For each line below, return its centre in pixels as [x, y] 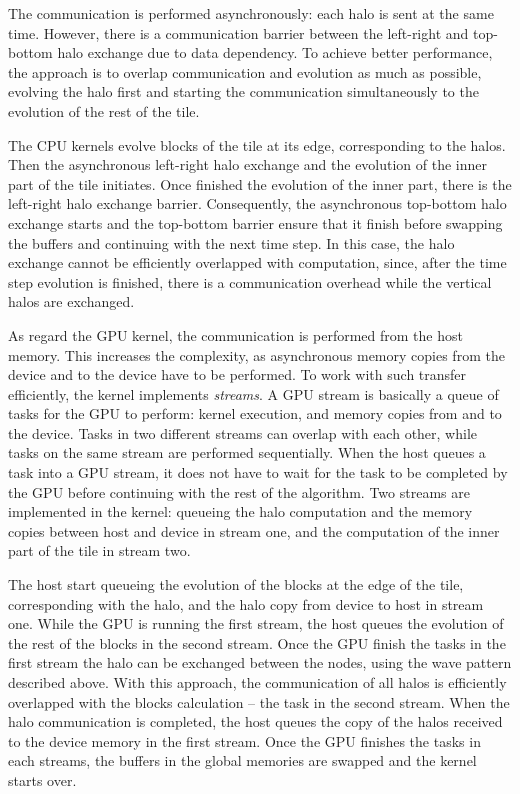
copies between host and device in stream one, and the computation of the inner [254, 530]
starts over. [42, 779]
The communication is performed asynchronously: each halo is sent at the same [251, 13]
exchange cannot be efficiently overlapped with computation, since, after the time [257, 262]
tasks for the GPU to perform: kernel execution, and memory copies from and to [255, 413]
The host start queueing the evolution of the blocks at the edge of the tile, [236, 584]
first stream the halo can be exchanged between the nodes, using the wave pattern [260, 662]
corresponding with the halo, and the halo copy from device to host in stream [246, 603]
